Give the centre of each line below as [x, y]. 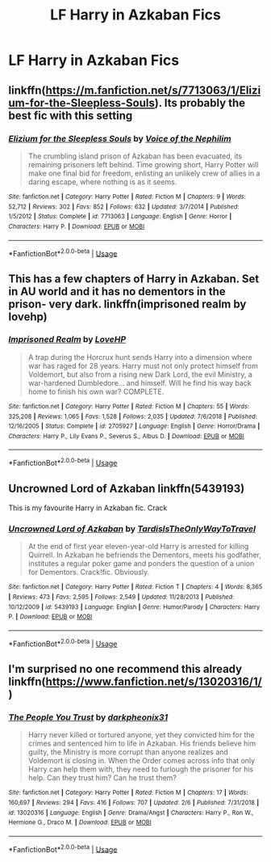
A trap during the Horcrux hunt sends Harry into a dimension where [140, 357]
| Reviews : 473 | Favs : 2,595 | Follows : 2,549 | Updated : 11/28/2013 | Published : [121, 597]
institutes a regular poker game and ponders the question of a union [141, 564]
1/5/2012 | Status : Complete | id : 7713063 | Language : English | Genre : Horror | [120, 217]
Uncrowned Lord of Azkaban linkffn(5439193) [127, 488]
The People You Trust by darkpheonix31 [88, 717]
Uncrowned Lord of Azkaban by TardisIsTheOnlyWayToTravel [132, 529]
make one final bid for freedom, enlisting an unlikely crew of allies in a [144, 173]
